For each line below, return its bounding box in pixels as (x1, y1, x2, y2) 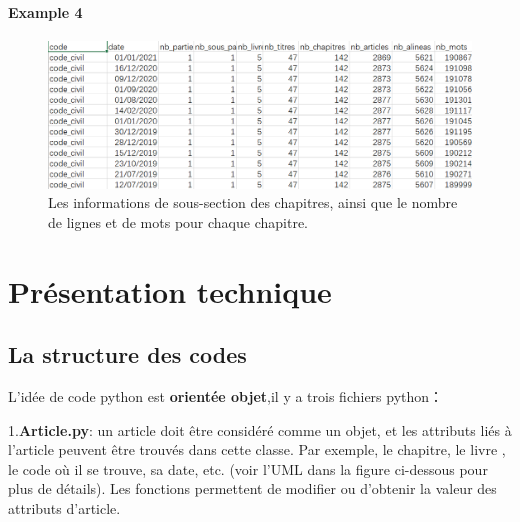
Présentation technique (8, 270, 332, 311)
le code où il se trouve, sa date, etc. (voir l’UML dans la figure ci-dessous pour (8, 458, 488, 479)
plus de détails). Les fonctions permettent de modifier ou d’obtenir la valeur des (8, 478, 497, 499)
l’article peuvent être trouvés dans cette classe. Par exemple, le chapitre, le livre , (8, 439, 506, 460)
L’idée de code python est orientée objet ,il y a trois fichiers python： (8, 385, 444, 406)
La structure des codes (8, 339, 247, 370)
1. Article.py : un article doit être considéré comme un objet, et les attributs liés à (8, 419, 512, 440)
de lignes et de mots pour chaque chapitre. (48, 211, 308, 232)
